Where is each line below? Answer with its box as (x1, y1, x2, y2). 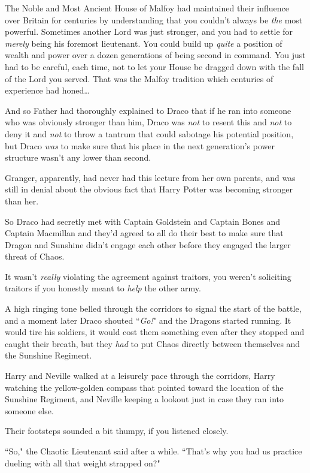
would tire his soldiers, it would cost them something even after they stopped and (5, 326, 305, 338)
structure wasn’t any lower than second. (5, 151, 151, 164)
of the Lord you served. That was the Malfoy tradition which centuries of (5, 72, 273, 85)
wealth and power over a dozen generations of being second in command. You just (5, 49, 306, 61)
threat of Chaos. (5, 250, 65, 263)
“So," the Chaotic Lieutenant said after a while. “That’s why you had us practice (5, 445, 302, 457)
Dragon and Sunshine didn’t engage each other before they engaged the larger (5, 238, 291, 251)
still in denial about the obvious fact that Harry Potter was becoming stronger (5, 183, 293, 195)
